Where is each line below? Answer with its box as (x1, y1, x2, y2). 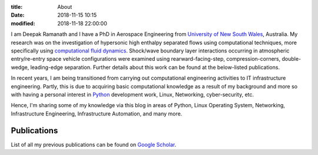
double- (281, 55, 302, 62)
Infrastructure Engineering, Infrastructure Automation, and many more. (11, 110, 183, 117)
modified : (11, 19, 35, 27)
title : (11, 4, 23, 10)
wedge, (11, 64, 29, 71)
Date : (11, 12, 25, 19)
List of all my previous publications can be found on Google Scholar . (11, 141, 177, 148)
